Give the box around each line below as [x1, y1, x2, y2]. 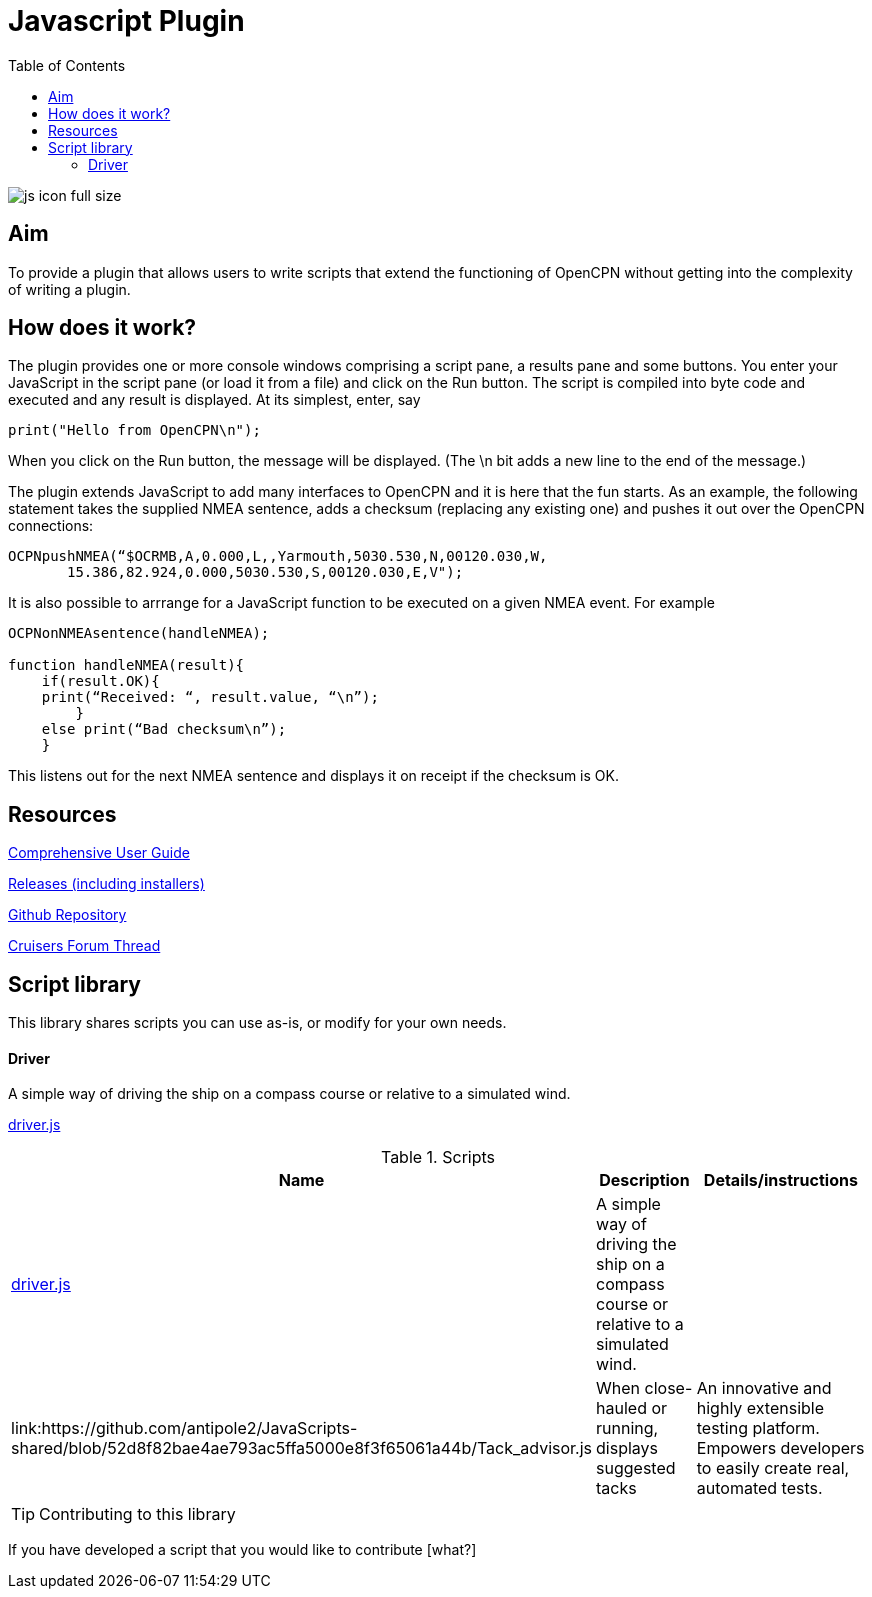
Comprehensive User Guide [8, 844, 190, 862]
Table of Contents [8, 56, 126, 74]
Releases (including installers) [8, 875, 205, 893]
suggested [596, 1458, 676, 1479]
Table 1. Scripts [380, 1147, 496, 1168]
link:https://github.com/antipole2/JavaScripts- [11, 1418, 358, 1439]
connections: [8, 517, 94, 535]
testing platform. [696, 1418, 820, 1439]
